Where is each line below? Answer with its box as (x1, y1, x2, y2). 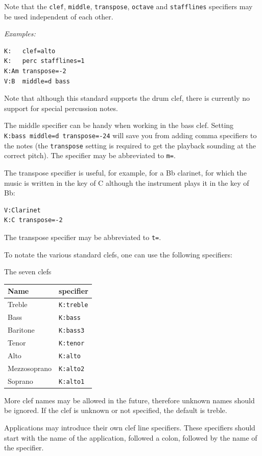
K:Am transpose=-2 (4, 68, 66, 75)
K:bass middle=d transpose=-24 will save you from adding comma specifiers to (4, 130, 257, 140)
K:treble (59, 301, 88, 309)
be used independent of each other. (4, 11, 113, 21)
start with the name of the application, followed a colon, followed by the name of (4, 432, 257, 443)
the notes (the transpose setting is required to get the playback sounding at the (4, 140, 256, 150)
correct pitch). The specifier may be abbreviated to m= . (4, 150, 176, 161)
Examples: (4, 28, 36, 39)
